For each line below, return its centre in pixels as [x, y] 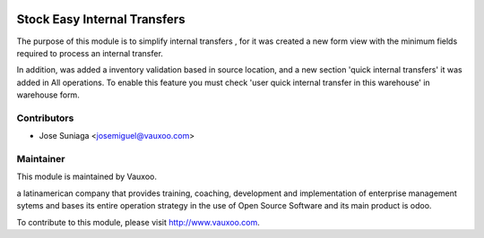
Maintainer [41, 158]
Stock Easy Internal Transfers [101, 19]
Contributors [45, 118]
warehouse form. [48, 95]
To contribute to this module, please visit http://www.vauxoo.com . [138, 222]
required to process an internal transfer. [90, 53]
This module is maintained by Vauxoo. [86, 177]
